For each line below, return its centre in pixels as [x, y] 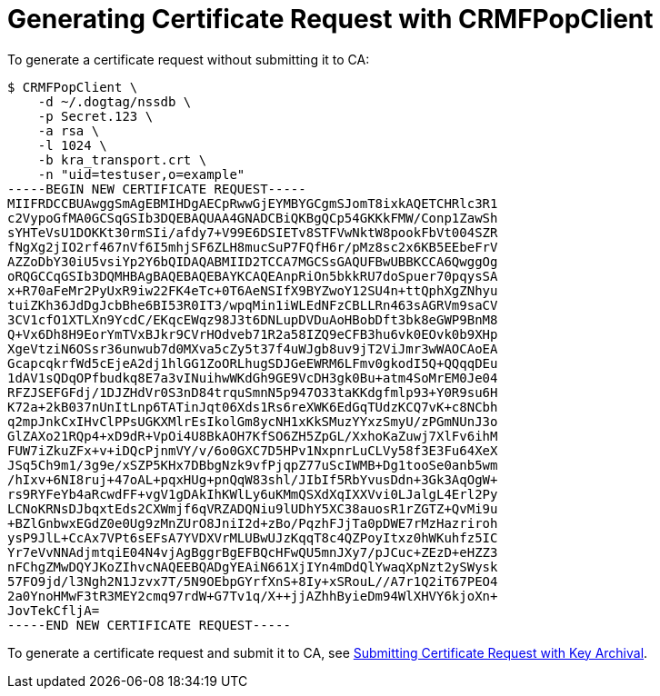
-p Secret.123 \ [95, 116]
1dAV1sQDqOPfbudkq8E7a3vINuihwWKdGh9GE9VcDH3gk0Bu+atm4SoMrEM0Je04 [253, 378]
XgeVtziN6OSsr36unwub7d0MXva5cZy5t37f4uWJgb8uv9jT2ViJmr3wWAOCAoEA [253, 348]
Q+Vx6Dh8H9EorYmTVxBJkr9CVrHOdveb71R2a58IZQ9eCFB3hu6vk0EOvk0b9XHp [253, 334]
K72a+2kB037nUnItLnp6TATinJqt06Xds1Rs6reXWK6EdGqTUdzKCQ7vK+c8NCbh [253, 407]
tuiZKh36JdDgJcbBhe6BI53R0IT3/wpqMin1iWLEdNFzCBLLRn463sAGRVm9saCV [253, 305]
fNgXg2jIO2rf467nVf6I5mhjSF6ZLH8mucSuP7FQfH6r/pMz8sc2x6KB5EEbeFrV [253, 247]
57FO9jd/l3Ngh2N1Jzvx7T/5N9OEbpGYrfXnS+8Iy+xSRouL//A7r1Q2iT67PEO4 [253, 581]
